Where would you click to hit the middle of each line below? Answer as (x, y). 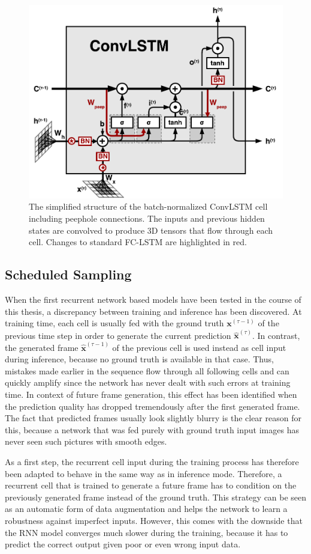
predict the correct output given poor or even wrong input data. (123, 544)
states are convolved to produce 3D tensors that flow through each (151, 230)
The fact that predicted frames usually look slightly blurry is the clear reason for (153, 418)
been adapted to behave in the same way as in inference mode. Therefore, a (144, 473)
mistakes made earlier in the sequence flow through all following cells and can (147, 370)
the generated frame (42, 347)
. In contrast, (276, 335)
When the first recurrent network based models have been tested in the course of (153, 299)
